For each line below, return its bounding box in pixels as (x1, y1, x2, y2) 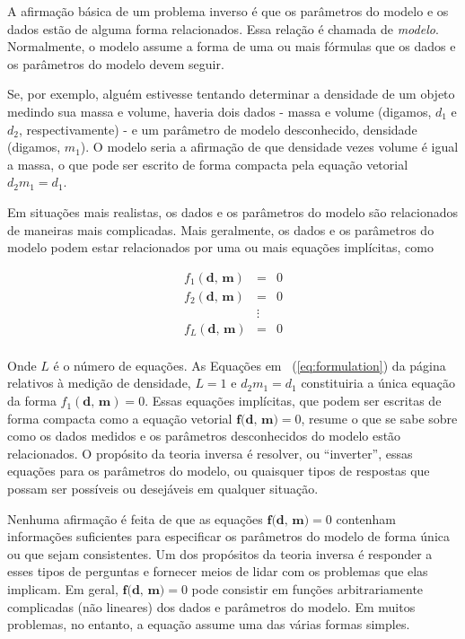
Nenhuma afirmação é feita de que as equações (7, 509, 263, 528)
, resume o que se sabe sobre (301, 408, 458, 427)
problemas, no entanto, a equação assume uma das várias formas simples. (7, 615, 410, 634)
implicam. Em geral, (7, 580, 118, 598)
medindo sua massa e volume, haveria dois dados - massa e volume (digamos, (7, 101, 432, 120)
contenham (336, 509, 397, 528)
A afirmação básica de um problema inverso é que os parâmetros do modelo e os (7, 2, 449, 20)
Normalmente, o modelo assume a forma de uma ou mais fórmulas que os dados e (7, 37, 456, 56)
